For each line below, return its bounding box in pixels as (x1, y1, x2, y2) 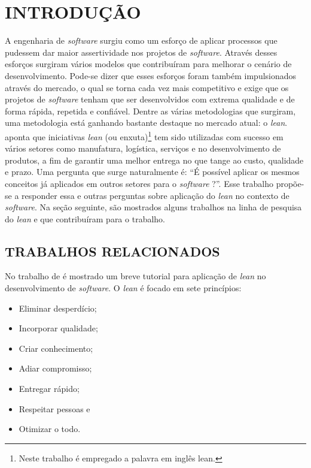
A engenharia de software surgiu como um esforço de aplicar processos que (5, 34, 278, 47)
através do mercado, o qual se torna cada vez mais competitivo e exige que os (5, 81, 289, 93)
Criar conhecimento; (19, 342, 93, 354)
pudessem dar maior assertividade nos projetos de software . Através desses (5, 46, 278, 58)
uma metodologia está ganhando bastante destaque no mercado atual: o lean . (5, 116, 288, 129)
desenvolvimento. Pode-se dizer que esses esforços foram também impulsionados (5, 69, 297, 81)
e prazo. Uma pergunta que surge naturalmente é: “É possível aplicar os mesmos (5, 165, 300, 178)
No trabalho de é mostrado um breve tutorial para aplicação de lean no (5, 270, 266, 282)
